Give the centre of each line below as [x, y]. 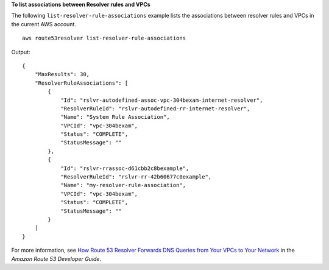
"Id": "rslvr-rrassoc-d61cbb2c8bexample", [125, 168]
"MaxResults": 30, [62, 74]
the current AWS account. [44, 24]
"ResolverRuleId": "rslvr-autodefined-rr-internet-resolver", [155, 108]
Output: [21, 52]
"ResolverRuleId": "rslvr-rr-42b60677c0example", [136, 177]
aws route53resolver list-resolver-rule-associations [104, 38]
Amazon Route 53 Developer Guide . [56, 258]
